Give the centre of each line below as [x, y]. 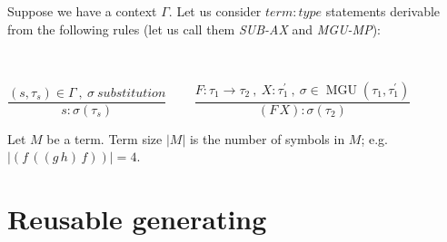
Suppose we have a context [82, 11]
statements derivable [383, 11]
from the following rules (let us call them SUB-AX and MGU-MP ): [194, 29]
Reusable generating [137, 219]
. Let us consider [215, 11]
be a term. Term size [104, 138]
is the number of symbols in [267, 138]
